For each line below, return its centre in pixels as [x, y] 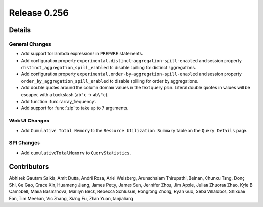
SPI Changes [24, 143]
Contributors [29, 166]
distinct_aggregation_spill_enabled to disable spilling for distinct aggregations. [109, 68]
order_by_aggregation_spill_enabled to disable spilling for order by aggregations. [110, 81]
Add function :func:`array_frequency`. [59, 102]
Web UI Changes [29, 121]
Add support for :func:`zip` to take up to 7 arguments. [75, 108]
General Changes [30, 44]
